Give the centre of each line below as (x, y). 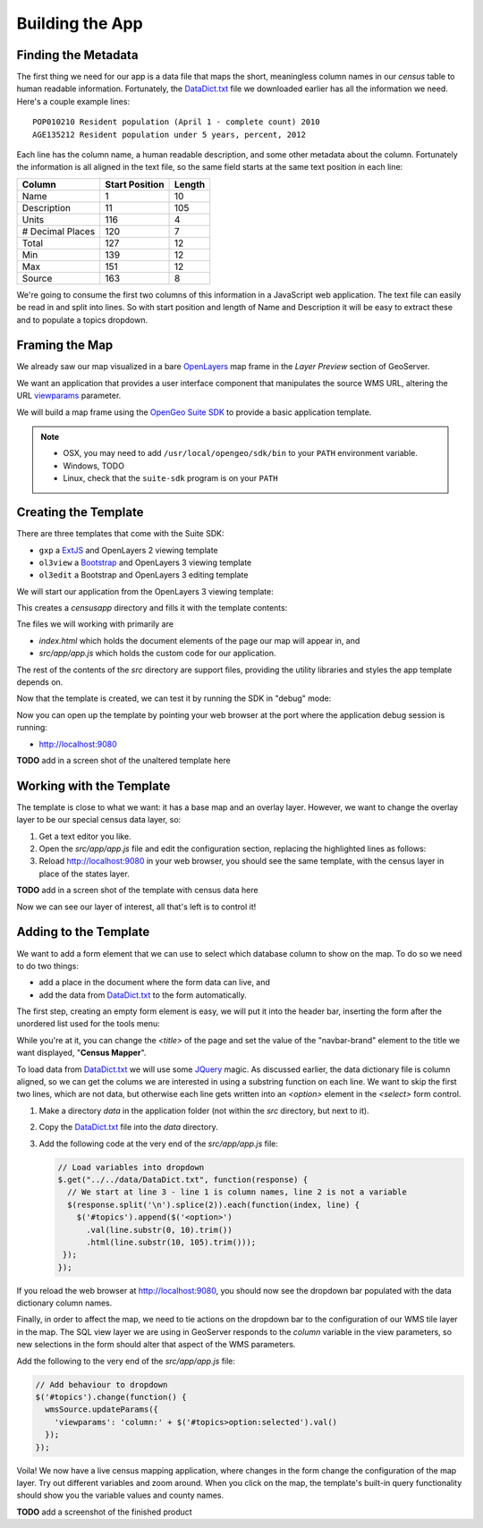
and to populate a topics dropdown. (82, 320)
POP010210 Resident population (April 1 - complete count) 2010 (177, 122)
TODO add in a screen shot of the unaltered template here (124, 760)
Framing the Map (65, 346)
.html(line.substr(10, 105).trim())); (171, 1242)
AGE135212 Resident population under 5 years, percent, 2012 (169, 135)
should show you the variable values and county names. (120, 1495)
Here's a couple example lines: (73, 101)
